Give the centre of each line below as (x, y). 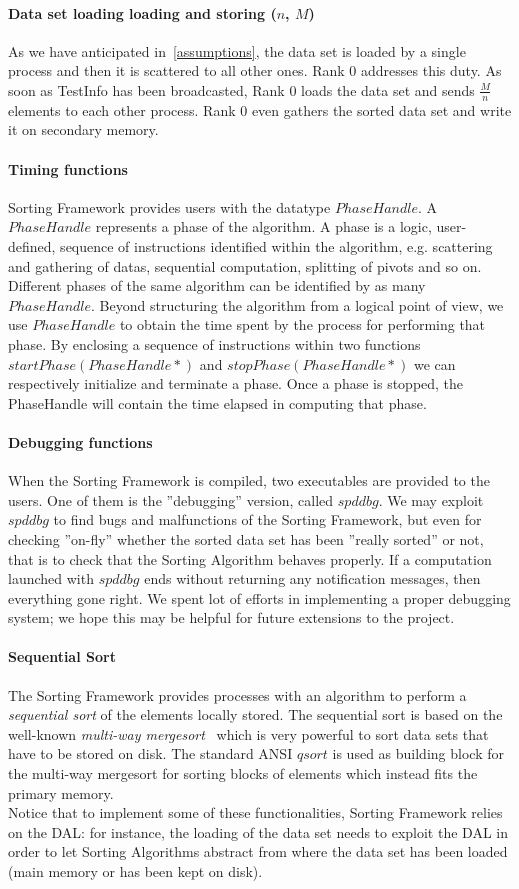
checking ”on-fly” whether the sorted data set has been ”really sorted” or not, (246, 538)
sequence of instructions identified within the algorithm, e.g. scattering (276, 245)
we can (435, 363)
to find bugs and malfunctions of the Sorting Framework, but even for (267, 519)
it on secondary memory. (83, 129)
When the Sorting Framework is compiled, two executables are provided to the (249, 480)
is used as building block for (418, 753)
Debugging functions (80, 441)
